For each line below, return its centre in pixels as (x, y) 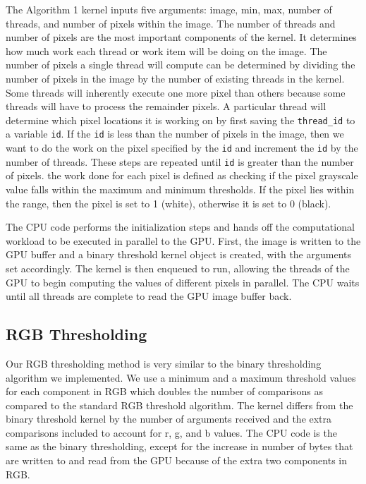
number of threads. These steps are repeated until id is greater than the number (180, 161)
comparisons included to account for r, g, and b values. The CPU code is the (171, 432)
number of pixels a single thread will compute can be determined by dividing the (181, 65)
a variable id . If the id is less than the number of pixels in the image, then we (175, 134)
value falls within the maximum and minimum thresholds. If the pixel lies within (180, 189)
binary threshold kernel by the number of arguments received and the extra (169, 419)
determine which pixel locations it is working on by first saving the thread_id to (181, 120)
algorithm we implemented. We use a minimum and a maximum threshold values (181, 377)
